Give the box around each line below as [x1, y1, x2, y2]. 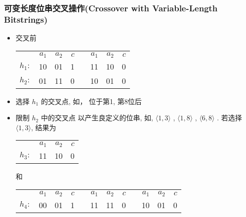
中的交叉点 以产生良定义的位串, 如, [41, 112, 154, 123]
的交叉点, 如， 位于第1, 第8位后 [41, 96, 142, 106]
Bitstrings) [4, 13, 48, 25]
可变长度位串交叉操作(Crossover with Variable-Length [4, 1, 218, 14]
